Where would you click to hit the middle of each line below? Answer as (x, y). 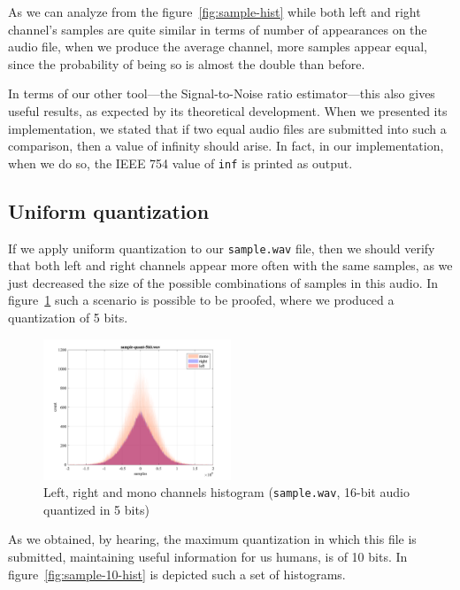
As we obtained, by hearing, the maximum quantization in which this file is (212, 539)
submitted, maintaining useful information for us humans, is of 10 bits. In (208, 557)
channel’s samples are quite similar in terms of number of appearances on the (218, 29)
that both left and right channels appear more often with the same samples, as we (230, 265)
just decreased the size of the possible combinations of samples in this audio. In (223, 282)
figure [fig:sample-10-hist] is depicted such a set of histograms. (177, 574)
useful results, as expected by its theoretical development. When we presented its (228, 110)
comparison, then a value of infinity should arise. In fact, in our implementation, (226, 146)
